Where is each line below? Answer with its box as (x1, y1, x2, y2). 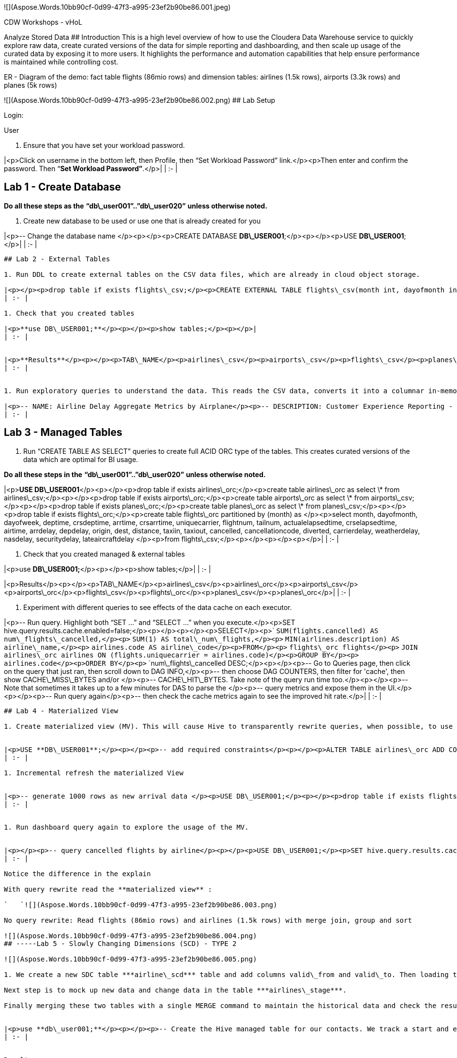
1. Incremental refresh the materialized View (4, 769, 183, 777)
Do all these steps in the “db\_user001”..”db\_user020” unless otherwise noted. (4, 470, 266, 479)
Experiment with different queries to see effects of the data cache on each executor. (23, 603, 292, 611)
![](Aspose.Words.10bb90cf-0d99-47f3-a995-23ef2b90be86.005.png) (4, 955, 257, 963)
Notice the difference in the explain (4, 869, 151, 878)
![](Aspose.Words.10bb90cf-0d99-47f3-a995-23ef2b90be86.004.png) (4, 931, 257, 940)
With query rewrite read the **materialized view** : (4, 885, 212, 893)
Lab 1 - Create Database (4, 181, 121, 193)
